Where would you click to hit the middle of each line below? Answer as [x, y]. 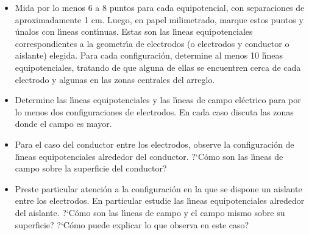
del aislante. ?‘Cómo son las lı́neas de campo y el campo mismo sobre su [150, 212]
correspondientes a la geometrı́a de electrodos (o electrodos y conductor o [152, 43]
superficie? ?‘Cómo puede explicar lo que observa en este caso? [132, 224]
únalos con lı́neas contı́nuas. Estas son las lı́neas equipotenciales [134, 31]
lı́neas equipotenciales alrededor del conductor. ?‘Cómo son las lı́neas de [149, 156]
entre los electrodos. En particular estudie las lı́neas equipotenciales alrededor [160, 201]
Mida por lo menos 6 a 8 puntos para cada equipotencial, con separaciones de [160, 7]
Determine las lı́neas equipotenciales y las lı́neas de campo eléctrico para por [158, 100]
